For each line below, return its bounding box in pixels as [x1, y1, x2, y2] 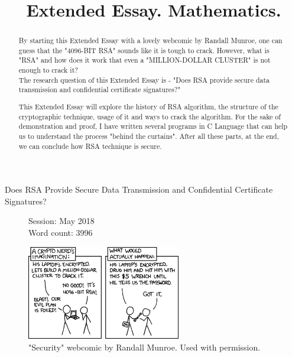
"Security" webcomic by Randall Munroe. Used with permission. [28, 340, 261, 353]
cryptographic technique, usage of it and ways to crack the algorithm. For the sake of [18, 111, 281, 121]
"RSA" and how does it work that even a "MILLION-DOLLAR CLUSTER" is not [18, 55, 271, 65]
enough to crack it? [18, 65, 78, 75]
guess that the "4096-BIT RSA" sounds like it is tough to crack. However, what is [18, 45, 270, 55]
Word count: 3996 [28, 226, 93, 239]
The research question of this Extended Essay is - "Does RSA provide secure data [18, 74, 270, 85]
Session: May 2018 [28, 215, 95, 227]
